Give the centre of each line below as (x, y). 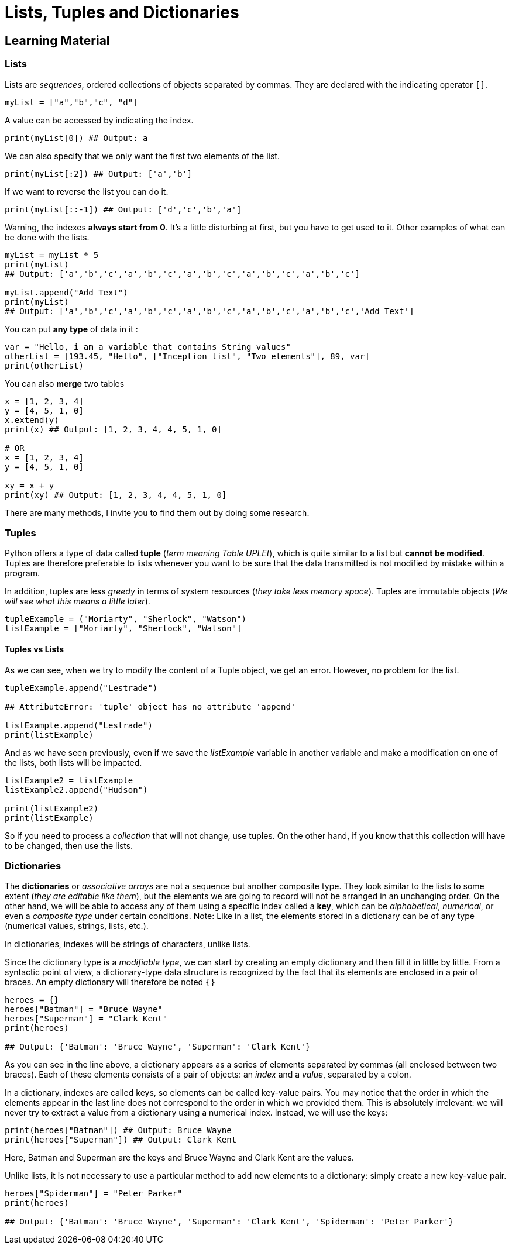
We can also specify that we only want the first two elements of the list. (142, 156)
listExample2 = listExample (69, 780)
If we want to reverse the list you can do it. (87, 191)
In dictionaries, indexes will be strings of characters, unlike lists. (128, 944)
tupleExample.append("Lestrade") (81, 688)
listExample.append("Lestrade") (79, 725)
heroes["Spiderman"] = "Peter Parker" (94, 1194)
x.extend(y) (32, 420)
